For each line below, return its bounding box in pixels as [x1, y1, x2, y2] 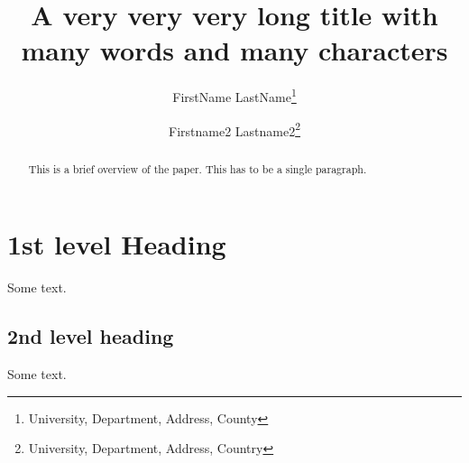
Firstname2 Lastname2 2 [168, 118, 301, 140]
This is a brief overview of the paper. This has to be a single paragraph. [28, 161, 367, 176]
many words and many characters [21, 32, 448, 69]
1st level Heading [7, 226, 226, 263]
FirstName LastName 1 [172, 85, 297, 106]
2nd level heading [7, 322, 174, 350]
